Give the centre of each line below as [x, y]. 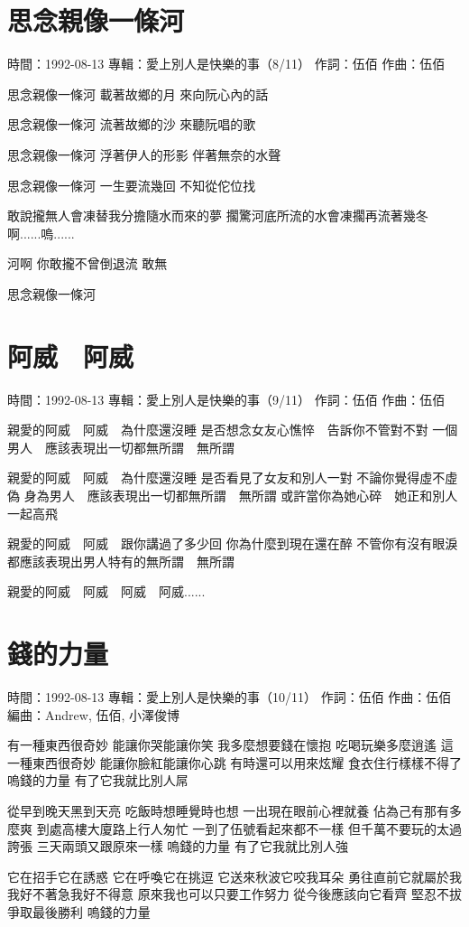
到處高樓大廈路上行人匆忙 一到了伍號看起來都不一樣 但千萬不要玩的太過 [249, 828]
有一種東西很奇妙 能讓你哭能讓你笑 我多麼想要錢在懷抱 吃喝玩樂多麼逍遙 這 [230, 745]
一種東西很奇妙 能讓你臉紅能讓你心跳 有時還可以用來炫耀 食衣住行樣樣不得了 [234, 762]
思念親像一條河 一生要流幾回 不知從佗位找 [132, 185]
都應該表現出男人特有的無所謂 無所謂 [121, 561]
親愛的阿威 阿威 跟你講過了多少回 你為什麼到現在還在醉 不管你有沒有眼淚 [233, 543]
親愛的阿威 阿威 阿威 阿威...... [106, 591]
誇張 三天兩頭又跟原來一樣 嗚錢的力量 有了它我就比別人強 [178, 846]
